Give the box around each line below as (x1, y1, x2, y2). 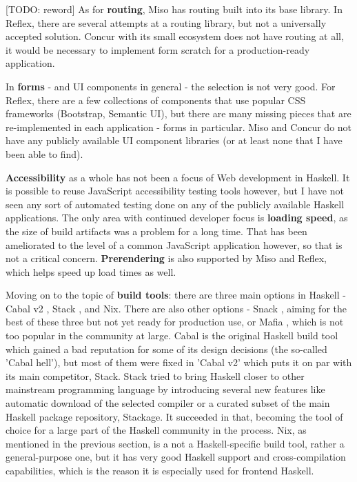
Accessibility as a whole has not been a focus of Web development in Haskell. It (6, 170, 350, 184)
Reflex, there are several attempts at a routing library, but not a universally (6, 15, 327, 30)
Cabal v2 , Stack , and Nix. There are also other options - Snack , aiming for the (6, 301, 347, 315)
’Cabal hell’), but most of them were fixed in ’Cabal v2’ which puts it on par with (6, 355, 352, 370)
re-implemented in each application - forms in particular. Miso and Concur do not (6, 119, 352, 134)
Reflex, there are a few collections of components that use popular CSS (6, 92, 306, 107)
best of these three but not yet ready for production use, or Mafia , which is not (6, 314, 344, 329)
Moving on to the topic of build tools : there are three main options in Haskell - (6, 288, 346, 302)
